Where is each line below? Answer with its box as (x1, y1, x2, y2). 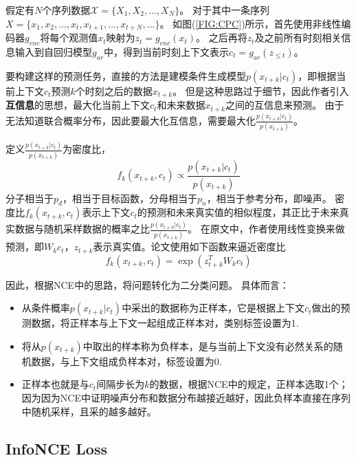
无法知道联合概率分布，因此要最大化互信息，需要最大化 (5, 113, 256, 127)
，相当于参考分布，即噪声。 (206, 190, 332, 205)
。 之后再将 (196, 30, 247, 45)
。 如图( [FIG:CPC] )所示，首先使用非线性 (159, 16, 342, 30)
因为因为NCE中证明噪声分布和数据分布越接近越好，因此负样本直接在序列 (21, 390, 351, 404)
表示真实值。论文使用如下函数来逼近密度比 (93, 239, 286, 254)
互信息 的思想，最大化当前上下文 (5, 98, 150, 112)
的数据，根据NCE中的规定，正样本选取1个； (149, 377, 348, 391)
